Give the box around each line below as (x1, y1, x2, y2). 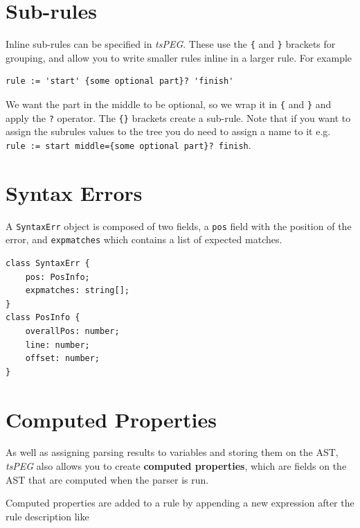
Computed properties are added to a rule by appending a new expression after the (6, 495, 354, 510)
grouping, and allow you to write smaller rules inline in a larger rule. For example (6, 50, 352, 64)
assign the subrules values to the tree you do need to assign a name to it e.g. (6, 124, 331, 139)
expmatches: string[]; (25, 285, 129, 296)
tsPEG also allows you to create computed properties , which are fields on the (6, 459, 347, 473)
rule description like (6, 509, 89, 523)
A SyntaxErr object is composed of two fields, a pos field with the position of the (6, 218, 352, 233)
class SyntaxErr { (6, 258, 90, 268)
